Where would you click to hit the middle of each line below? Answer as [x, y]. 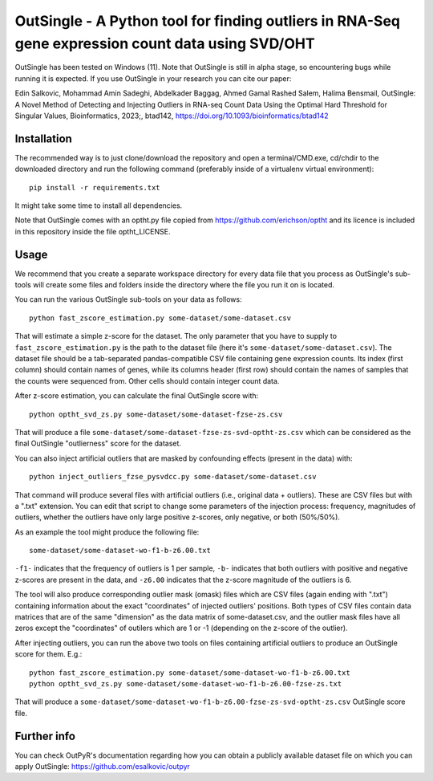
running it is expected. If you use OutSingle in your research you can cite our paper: [153, 78]
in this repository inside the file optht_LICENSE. [93, 231]
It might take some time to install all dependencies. [99, 205]
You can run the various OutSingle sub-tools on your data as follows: [128, 299]
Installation [43, 138]
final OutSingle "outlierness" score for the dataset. [98, 443]
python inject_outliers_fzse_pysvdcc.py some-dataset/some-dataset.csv [173, 477]
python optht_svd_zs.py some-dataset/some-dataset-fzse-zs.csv [156, 414]
